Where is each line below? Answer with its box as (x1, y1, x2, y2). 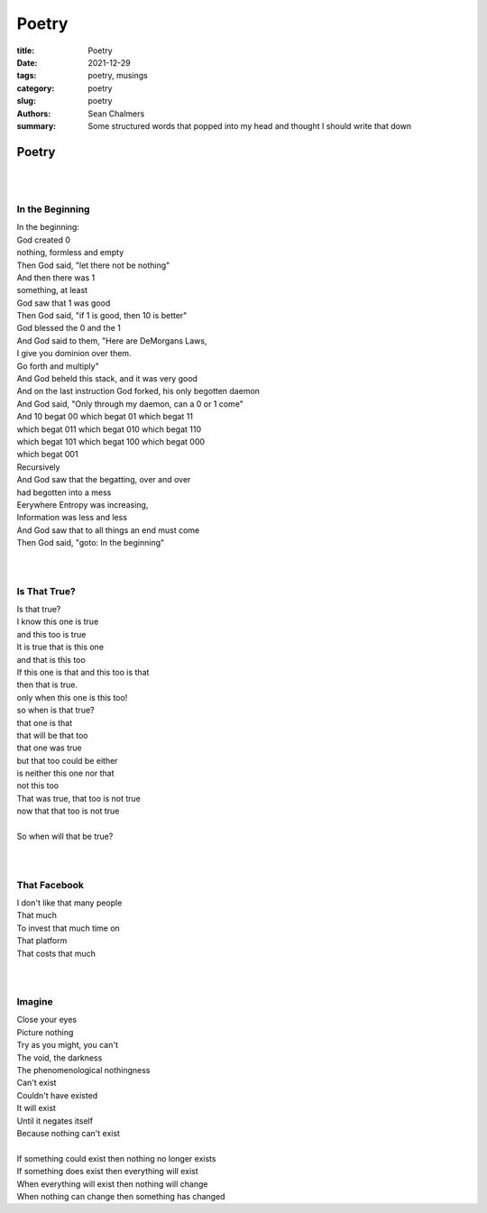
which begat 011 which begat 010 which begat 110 (16, 424, 202, 435)
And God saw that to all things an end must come (16, 524, 200, 536)
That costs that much (16, 948, 96, 959)
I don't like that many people (16, 897, 123, 908)
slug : (16, 96, 36, 106)
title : (16, 45, 35, 56)
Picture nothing (16, 1026, 74, 1037)
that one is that (16, 717, 73, 728)
